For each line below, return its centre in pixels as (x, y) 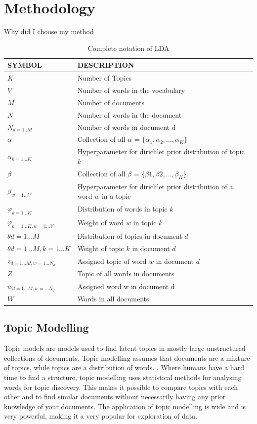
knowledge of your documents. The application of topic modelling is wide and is (125, 406)
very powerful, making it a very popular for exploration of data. (101, 416)
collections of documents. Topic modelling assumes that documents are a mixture (127, 358)
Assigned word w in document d (126, 286)
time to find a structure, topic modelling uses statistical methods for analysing (123, 377)
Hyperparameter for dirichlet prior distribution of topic (161, 151)
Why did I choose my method (49, 31)
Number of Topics (105, 78)
